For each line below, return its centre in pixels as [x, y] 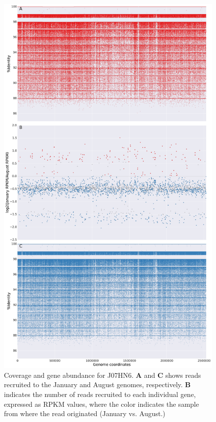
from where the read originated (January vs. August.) [85, 413]
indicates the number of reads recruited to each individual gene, [100, 394]
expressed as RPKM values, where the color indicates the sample [102, 404]
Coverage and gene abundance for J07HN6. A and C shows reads [103, 375]
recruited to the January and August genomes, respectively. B [97, 384]
